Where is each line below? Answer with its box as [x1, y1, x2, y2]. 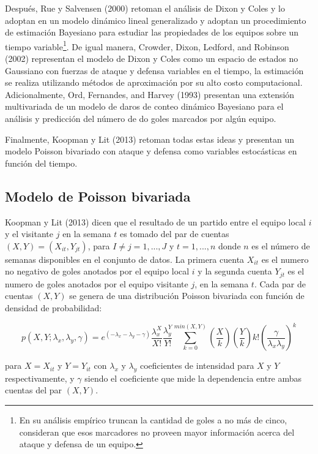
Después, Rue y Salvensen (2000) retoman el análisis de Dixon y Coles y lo [5, 2, 285, 14]
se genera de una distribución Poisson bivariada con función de [69, 289, 305, 302]
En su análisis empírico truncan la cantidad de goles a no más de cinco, [19, 414, 287, 426]
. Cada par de [254, 277, 306, 290]
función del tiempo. [5, 156, 78, 169]
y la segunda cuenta [198, 265, 272, 278]
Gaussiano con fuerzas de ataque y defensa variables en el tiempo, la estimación [5, 64, 304, 77]
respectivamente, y [5, 371, 75, 384]
